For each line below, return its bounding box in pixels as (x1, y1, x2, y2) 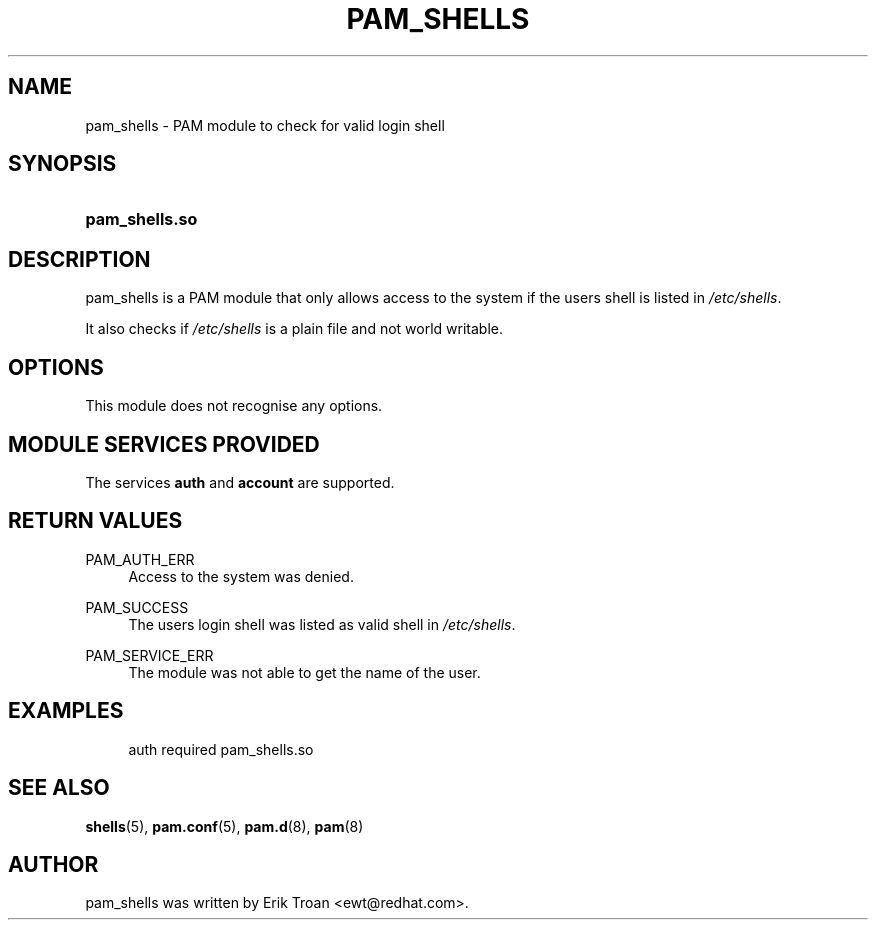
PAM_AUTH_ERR (85, 550, 195, 568)
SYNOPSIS (8, 151, 117, 177)
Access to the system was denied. (128, 567, 354, 585)
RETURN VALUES (8, 508, 183, 534)
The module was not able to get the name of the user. (128, 663, 481, 681)
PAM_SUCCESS (85, 598, 189, 616)
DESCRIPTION (8, 246, 151, 272)
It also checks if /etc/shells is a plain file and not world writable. (85, 320, 503, 338)
